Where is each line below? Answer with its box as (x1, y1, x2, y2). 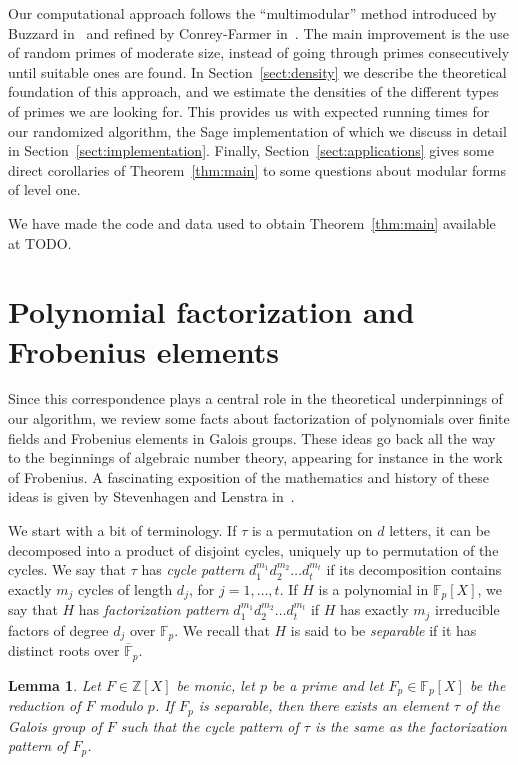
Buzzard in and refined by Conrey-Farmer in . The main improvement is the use (8, 22, 509, 43)
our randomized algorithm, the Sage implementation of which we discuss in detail (8, 120, 507, 141)
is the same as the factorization (314, 715, 507, 736)
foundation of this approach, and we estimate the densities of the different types (8, 81, 499, 102)
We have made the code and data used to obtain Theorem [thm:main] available (8, 212, 496, 233)
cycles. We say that (8, 559, 126, 580)
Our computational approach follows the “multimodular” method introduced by (8, 3, 497, 23)
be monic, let (176, 674, 255, 695)
